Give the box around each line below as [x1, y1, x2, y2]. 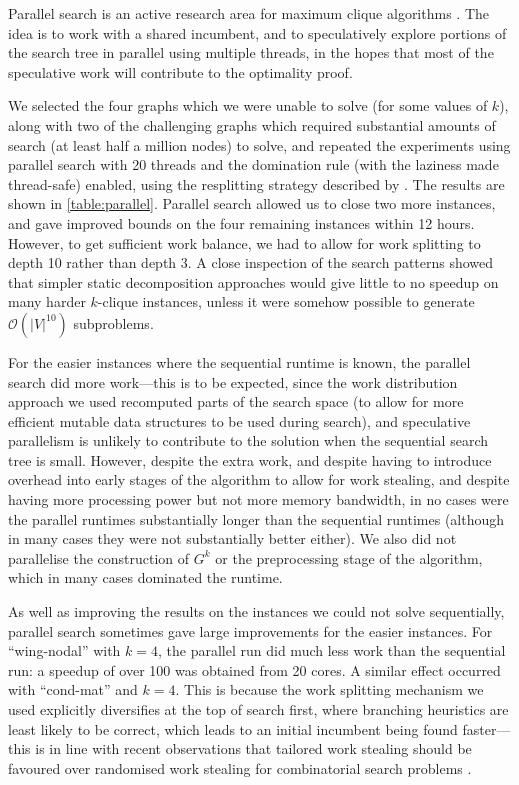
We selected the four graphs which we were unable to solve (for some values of [8, 95, 488, 116]
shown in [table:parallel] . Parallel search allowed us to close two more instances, [8, 193, 496, 214]
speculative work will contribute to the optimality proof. [8, 61, 353, 82]
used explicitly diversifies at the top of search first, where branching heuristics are [8, 699, 509, 719]
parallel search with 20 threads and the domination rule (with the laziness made [8, 154, 499, 175]
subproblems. [73, 312, 154, 333]
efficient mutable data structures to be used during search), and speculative [8, 410, 471, 431]
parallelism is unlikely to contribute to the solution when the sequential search [8, 430, 489, 451]
